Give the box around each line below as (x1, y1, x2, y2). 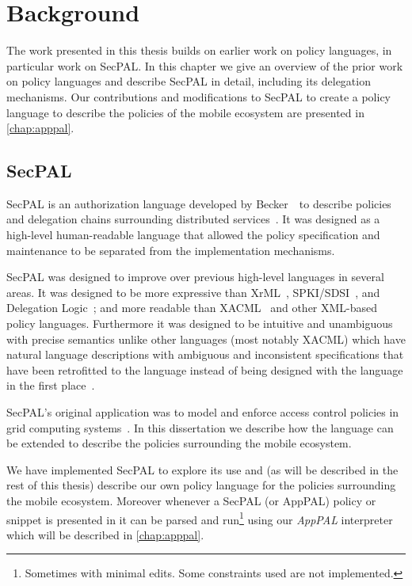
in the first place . (6, 377, 95, 394)
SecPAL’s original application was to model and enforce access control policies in (6, 404, 399, 420)
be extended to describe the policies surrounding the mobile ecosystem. (6, 435, 352, 451)
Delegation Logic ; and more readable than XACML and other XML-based (6, 299, 378, 316)
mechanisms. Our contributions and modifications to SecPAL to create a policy (6, 88, 391, 105)
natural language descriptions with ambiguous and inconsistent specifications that (6, 346, 404, 363)
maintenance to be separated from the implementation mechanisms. (6, 242, 335, 258)
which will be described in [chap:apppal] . (6, 526, 204, 542)
